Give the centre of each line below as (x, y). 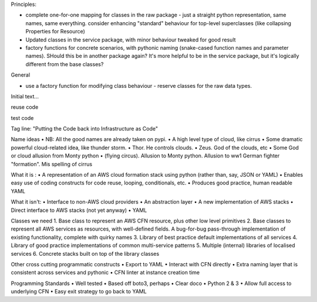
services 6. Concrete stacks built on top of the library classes (85, 253)
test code (22, 118)
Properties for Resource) (55, 32)
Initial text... (25, 96)
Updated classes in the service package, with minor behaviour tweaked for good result (131, 40)
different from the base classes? (65, 64)
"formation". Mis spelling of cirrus (52, 164)
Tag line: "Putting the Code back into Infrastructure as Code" (85, 129)
